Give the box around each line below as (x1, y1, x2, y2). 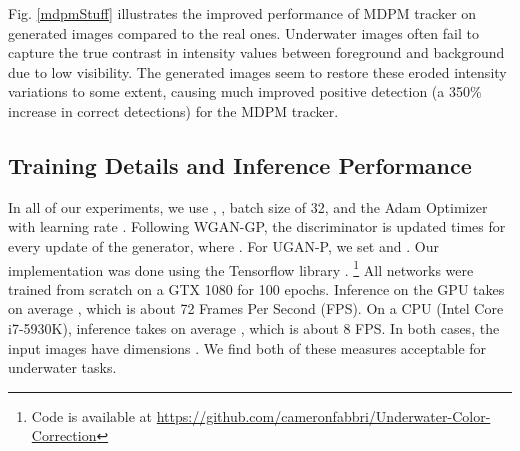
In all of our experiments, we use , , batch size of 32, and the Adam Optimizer (8, 196, 488, 217)
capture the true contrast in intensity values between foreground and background (8, 42, 505, 63)
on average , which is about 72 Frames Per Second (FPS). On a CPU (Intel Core (8, 298, 504, 319)
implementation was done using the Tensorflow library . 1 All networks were (8, 256, 474, 280)
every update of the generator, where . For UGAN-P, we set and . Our (8, 235, 439, 256)
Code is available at (31, 405, 153, 426)
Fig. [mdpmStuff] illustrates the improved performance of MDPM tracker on (8, 3, 477, 23)
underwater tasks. (8, 357, 117, 378)
